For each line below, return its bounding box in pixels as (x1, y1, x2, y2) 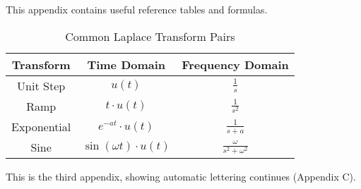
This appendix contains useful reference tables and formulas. (6, 2, 268, 16)
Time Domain (87, 56, 166, 73)
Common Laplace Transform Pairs (65, 28, 235, 44)
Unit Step (17, 77, 66, 94)
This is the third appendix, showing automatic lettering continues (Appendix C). (6, 169, 356, 183)
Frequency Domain (182, 56, 289, 73)
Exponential (11, 118, 71, 135)
